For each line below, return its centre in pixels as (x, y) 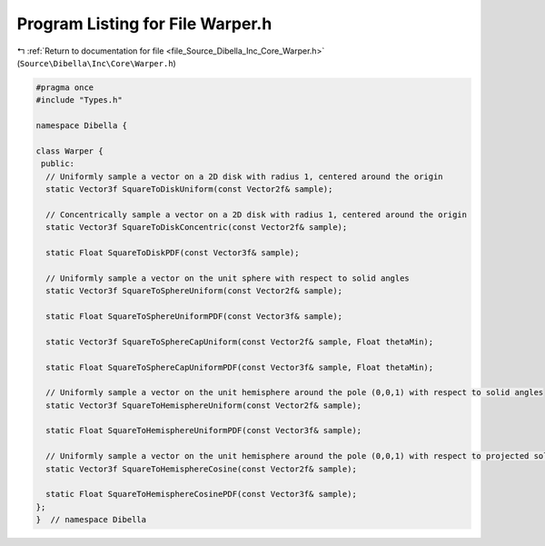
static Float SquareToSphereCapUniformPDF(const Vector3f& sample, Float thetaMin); (240, 367)
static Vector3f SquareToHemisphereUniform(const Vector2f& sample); (204, 405)
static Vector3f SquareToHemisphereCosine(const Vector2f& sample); (202, 469)
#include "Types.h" (79, 100)
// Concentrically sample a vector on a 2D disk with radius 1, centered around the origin (257, 214)
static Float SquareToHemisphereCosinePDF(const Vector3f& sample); (202, 494)
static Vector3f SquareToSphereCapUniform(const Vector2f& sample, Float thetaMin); (240, 342)
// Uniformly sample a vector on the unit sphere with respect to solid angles (228, 278)
